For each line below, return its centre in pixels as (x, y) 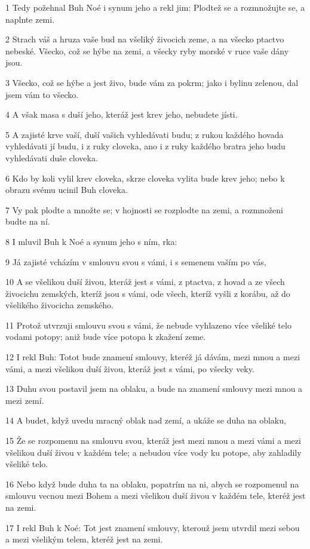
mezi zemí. (25, 400)
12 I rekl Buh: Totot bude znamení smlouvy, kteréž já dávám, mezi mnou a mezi (153, 357)
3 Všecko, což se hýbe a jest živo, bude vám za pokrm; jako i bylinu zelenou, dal (152, 82)
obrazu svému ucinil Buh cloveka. (67, 190)
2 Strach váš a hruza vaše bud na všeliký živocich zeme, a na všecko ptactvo (145, 39)
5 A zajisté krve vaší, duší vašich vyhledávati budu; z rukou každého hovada (145, 134)
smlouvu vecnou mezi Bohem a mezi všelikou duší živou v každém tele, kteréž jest (156, 496)
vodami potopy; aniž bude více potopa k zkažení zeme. (106, 337)
